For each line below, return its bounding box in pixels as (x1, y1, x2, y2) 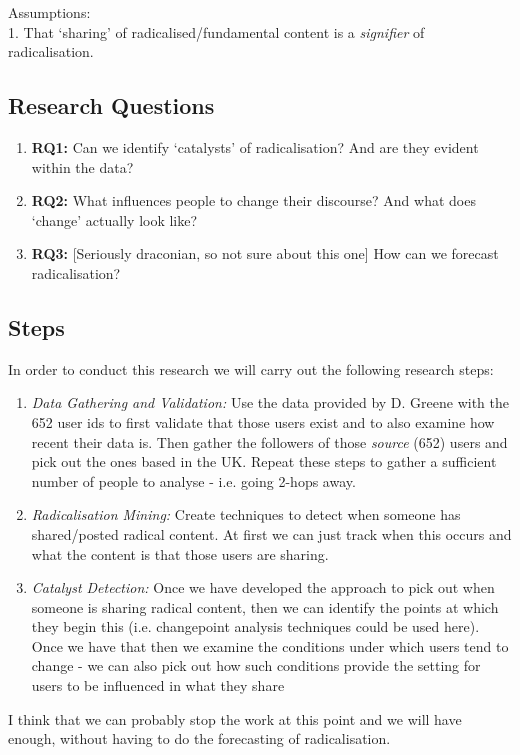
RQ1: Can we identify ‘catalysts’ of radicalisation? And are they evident (31, 136, 479, 157)
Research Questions (8, 90, 215, 121)
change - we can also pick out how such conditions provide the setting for (31, 655, 481, 676)
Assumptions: (8, 2, 91, 22)
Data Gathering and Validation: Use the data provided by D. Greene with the (31, 392, 509, 413)
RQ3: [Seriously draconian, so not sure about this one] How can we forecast (31, 243, 499, 264)
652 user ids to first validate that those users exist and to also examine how (31, 411, 495, 432)
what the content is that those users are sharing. (31, 543, 329, 564)
